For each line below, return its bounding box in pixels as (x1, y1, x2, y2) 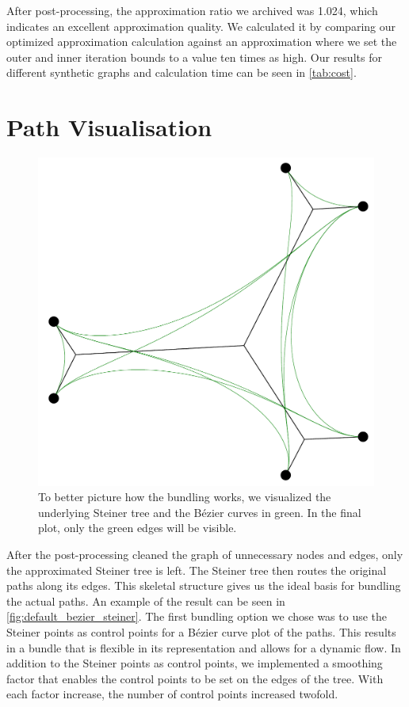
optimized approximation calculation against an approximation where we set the (6, 33, 397, 50)
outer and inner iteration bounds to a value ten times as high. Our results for (6, 48, 382, 65)
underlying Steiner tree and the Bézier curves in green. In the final (38, 504, 361, 520)
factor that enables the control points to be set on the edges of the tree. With (6, 670, 384, 686)
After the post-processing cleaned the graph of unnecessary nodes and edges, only (6, 545, 403, 562)
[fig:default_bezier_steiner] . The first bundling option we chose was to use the (6, 608, 388, 625)
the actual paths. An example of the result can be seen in (6, 592, 285, 609)
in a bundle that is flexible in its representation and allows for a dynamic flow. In (6, 639, 401, 656)
